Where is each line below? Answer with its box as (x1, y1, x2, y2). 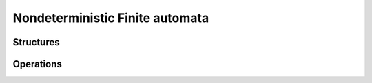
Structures (12, 36, 60, 48)
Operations (12, 58, 62, 70)
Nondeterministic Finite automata (12, 10, 209, 25)
